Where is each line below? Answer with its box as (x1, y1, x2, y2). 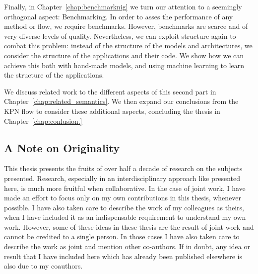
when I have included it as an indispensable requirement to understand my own (4, 212, 246, 222)
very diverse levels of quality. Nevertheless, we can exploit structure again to (4, 30, 236, 41)
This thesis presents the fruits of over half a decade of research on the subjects (4, 163, 243, 174)
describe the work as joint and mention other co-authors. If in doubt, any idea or (4, 241, 250, 252)
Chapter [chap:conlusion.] (4, 115, 82, 126)
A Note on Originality (4, 140, 120, 155)
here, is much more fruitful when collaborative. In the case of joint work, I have (4, 183, 246, 193)
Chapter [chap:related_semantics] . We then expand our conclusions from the (4, 96, 239, 106)
